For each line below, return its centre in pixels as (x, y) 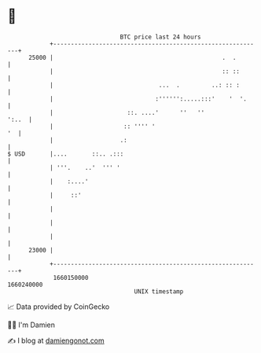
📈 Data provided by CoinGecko (59, 307)
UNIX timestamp (159, 291)
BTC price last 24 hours (160, 37)
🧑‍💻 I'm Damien (31, 325)
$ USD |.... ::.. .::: (66, 154)
